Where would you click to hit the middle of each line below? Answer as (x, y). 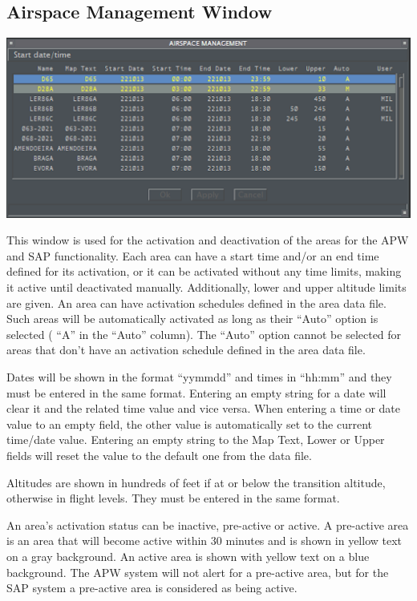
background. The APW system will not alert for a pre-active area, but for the (198, 572)
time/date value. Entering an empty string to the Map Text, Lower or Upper (196, 440)
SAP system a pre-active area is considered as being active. (152, 588)
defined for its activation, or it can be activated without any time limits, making (204, 271)
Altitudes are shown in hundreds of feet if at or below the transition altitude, (196, 482)
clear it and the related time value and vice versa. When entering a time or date (204, 408)
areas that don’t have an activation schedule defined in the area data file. (186, 350)
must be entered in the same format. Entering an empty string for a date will (196, 392)
